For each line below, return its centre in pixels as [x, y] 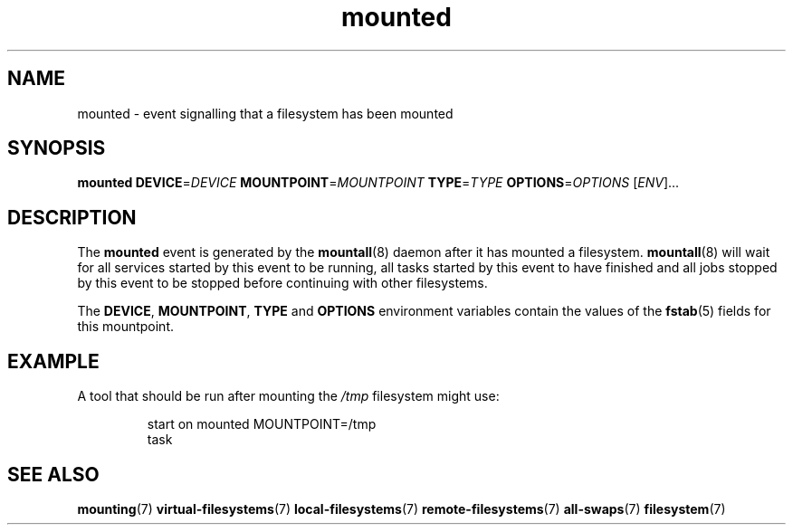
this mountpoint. [125, 327]
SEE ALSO [53, 474]
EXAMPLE [53, 361]
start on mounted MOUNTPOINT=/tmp [262, 424]
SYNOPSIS [57, 148]
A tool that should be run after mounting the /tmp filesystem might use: [288, 396]
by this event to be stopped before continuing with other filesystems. [282, 283]
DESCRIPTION [72, 217]
